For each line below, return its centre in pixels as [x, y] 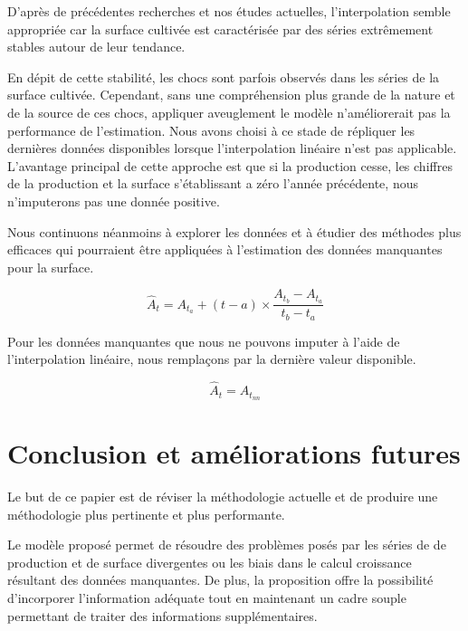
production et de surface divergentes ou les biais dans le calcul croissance [210, 562]
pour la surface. [51, 267]
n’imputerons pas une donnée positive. [114, 201]
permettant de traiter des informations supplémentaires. [162, 615]
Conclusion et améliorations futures [234, 453]
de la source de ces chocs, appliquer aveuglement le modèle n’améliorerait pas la [229, 112]
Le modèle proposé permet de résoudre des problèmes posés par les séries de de [227, 545]
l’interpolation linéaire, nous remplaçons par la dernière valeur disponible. [212, 359]
